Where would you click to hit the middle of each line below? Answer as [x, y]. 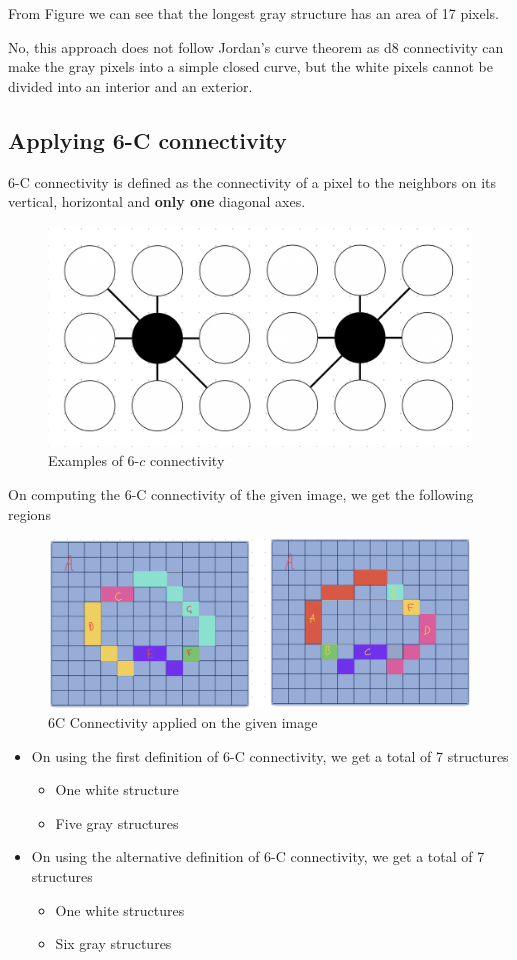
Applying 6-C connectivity [147, 139]
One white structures [120, 909]
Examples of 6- [94, 460]
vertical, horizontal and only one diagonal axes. [157, 201]
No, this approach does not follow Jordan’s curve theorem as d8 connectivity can [256, 46]
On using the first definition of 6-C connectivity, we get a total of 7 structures [270, 755]
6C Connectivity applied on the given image [183, 722]
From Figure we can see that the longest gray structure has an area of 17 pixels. [253, 13]
